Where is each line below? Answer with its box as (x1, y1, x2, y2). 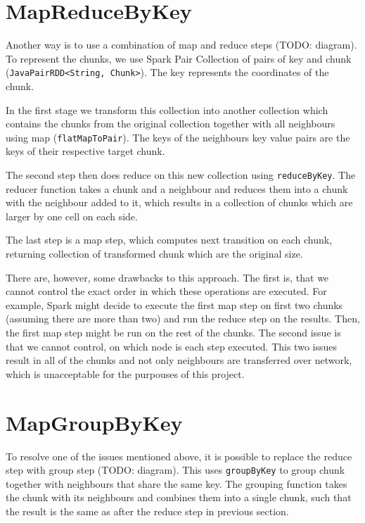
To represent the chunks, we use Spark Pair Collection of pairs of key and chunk (6, 51, 352, 65)
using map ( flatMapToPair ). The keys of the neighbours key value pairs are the (6, 130, 350, 144)
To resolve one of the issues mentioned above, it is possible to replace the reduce (6, 448, 352, 463)
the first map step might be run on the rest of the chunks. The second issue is (6, 325, 341, 339)
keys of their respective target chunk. (6, 144, 165, 158)
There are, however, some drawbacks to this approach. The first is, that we (6, 270, 329, 284)
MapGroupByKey (6, 408, 183, 436)
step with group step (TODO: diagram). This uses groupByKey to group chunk (6, 462, 345, 477)
